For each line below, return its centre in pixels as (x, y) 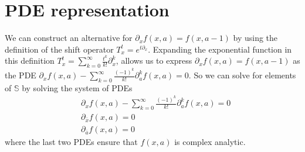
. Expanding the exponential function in (220, 49)
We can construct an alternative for (69, 38)
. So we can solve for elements (242, 75)
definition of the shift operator (59, 49)
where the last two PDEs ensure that (71, 142)
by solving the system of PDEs (77, 87)
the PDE (21, 75)
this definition (30, 61)
